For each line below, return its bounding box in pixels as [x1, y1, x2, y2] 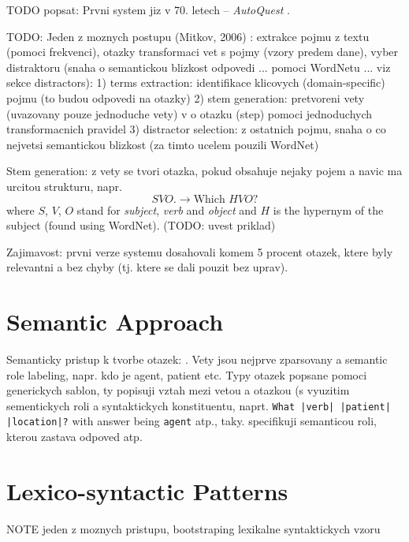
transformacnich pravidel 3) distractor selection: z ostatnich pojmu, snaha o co [6, 121, 386, 137]
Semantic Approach [6, 305, 224, 338]
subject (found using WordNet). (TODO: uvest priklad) [6, 217, 276, 234]
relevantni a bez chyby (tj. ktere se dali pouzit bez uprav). [6, 259, 288, 275]
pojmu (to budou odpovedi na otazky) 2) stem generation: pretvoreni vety [6, 89, 365, 106]
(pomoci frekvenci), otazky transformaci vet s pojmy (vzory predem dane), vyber [6, 43, 399, 60]
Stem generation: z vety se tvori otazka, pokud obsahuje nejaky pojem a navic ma [6, 163, 403, 179]
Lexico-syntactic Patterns [6, 474, 288, 506]
